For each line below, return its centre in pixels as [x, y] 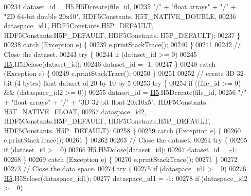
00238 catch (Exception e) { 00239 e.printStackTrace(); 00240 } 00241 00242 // [123, 45]
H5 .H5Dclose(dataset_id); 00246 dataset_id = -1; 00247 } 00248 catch [110, 63]
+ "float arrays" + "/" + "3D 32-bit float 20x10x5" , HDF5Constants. [106, 101]
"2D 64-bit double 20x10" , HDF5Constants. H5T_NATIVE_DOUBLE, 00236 [120, 16]
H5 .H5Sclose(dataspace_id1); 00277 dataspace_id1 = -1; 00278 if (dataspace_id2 [126, 178]
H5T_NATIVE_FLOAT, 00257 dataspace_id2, [75, 111]
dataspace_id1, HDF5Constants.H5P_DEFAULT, [79, 26]
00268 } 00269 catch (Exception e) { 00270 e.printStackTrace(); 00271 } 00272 [121, 159]
